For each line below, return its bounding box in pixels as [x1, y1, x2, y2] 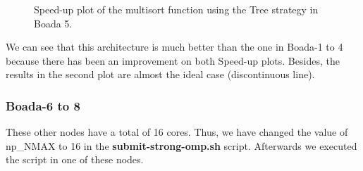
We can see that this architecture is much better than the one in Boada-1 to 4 [6, 39, 343, 54]
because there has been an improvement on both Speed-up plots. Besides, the [6, 53, 340, 68]
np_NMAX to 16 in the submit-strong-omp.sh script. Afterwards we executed [6, 138, 357, 153]
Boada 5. [34, 15, 73, 30]
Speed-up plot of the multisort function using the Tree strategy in [34, 2, 319, 16]
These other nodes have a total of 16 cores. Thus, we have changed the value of [6, 125, 348, 139]
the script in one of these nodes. [6, 152, 144, 167]
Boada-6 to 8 [6, 96, 80, 114]
